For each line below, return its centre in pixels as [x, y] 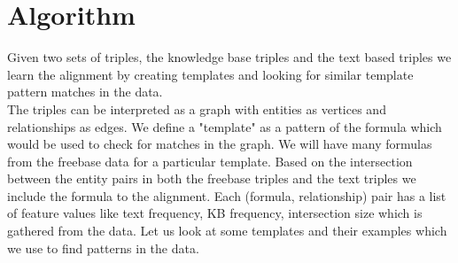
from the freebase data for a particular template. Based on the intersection [210, 161]
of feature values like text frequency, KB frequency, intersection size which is [215, 213]
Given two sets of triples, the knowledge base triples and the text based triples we [229, 57]
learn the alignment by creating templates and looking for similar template [210, 74]
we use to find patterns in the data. [103, 248]
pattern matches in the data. [85, 92]
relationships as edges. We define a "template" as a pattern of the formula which [225, 126]
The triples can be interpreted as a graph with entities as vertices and [197, 108]
